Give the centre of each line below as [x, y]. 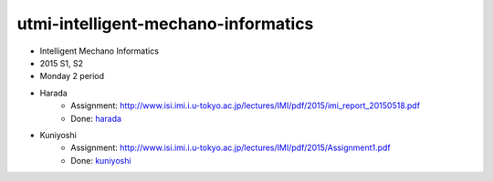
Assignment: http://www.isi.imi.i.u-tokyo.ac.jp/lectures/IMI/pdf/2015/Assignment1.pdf [231, 148]
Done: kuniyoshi [101, 160]
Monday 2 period [72, 76]
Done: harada [96, 118]
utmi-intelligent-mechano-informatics [165, 24]
